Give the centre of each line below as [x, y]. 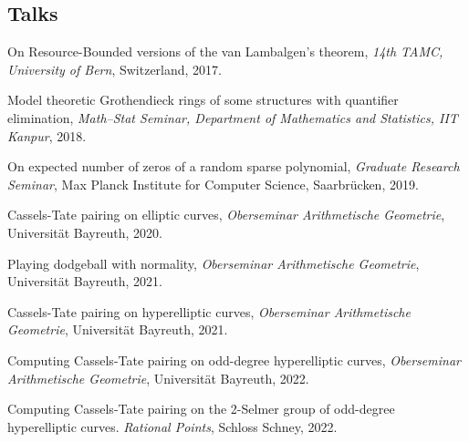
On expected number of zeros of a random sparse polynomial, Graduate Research [234, 166]
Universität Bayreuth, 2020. [85, 232]
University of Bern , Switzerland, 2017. [115, 69]
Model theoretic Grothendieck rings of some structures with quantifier [203, 100]
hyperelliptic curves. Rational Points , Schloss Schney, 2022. [172, 426]
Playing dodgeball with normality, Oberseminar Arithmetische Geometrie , [214, 263]
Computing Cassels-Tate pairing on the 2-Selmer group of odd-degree [201, 409]
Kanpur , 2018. [47, 135]
